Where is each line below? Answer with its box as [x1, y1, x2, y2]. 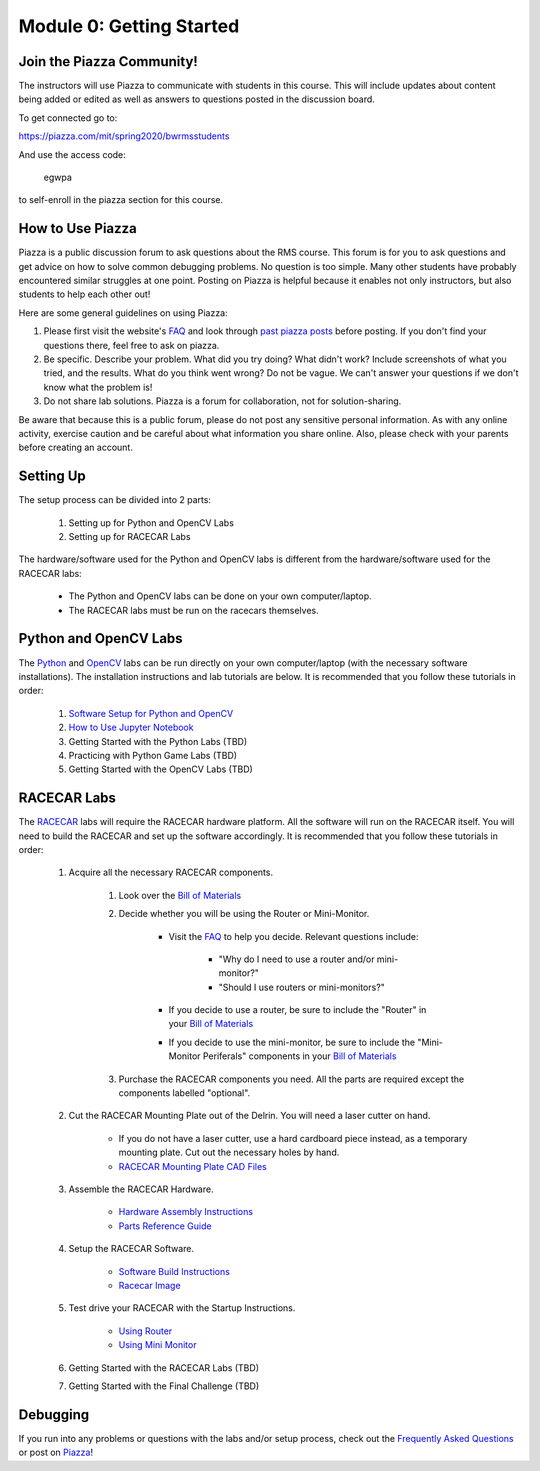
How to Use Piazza [18, 220, 137, 237]
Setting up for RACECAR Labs [68, 531, 191, 543]
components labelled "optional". [118, 1087, 251, 1099]
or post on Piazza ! [18, 1446, 94, 1459]
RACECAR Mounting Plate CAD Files [118, 1160, 267, 1172]
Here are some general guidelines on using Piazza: [18, 306, 229, 319]
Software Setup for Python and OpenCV [68, 707, 234, 719]
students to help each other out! [18, 288, 151, 300]
